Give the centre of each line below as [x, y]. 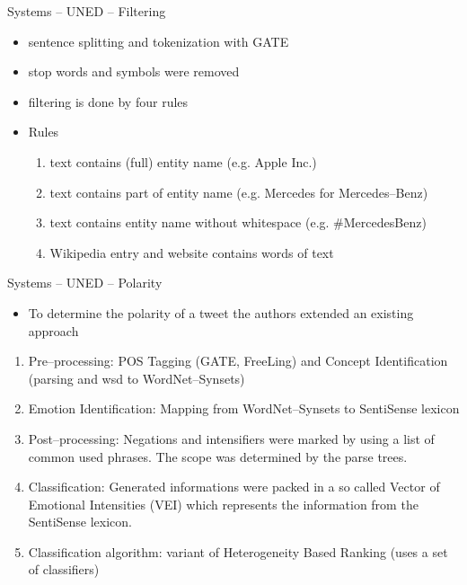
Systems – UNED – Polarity [85, 283]
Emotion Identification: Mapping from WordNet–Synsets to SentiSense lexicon [244, 408]
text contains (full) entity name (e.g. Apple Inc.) [183, 161]
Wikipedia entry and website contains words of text [192, 252]
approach [53, 330]
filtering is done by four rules [108, 101]
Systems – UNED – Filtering [87, 11]
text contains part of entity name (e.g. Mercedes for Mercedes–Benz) [239, 192]
